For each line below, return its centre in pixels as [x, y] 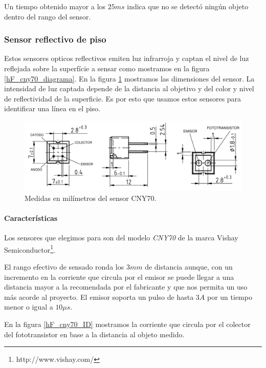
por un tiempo [229, 297]
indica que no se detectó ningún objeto [188, 6]
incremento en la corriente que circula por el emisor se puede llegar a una [119, 277]
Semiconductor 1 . [30, 249]
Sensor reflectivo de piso [55, 39]
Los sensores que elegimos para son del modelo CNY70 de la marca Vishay [121, 238]
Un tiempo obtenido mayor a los [55, 6]
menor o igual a [29, 307]
